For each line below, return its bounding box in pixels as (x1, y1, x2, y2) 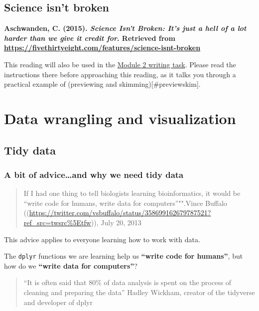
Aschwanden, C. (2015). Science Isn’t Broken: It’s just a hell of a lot (4, 23, 247, 33)
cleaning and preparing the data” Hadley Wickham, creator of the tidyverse (23, 287, 255, 297)
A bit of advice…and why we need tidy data (4, 168, 184, 180)
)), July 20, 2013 (91, 217, 141, 227)
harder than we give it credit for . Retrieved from (4, 32, 175, 43)
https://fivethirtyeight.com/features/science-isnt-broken (4, 42, 201, 53)
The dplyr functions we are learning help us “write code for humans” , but (4, 251, 243, 261)
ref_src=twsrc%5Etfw (23, 217, 91, 227)
